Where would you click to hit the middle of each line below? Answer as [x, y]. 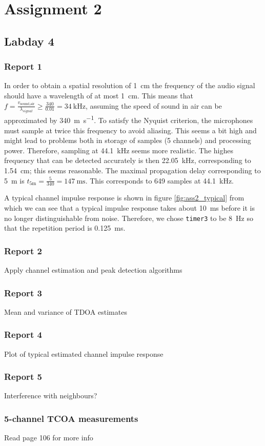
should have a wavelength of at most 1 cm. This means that [99, 95]
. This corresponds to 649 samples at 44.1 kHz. [160, 180]
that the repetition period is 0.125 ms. [65, 228]
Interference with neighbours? [51, 396]
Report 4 [23, 334]
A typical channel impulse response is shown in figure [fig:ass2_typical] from [124, 198]
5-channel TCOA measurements [71, 418]
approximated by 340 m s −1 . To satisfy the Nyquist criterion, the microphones [129, 119]
